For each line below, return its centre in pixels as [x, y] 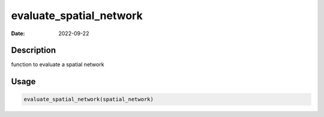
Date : [18, 33]
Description [34, 50]
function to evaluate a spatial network [58, 64]
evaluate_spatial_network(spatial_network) [89, 99]
